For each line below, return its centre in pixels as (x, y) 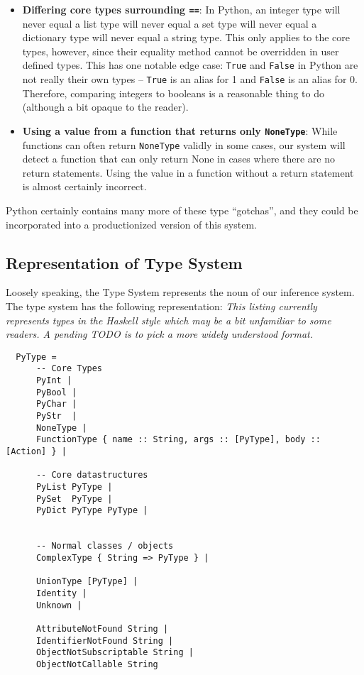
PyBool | (56, 392)
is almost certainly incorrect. (84, 186)
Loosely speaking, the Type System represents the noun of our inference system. (180, 292)
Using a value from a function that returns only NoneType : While (180, 130)
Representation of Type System (124, 262)
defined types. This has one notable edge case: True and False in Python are (190, 65)
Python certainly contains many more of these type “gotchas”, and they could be (182, 210)
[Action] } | (36, 452)
